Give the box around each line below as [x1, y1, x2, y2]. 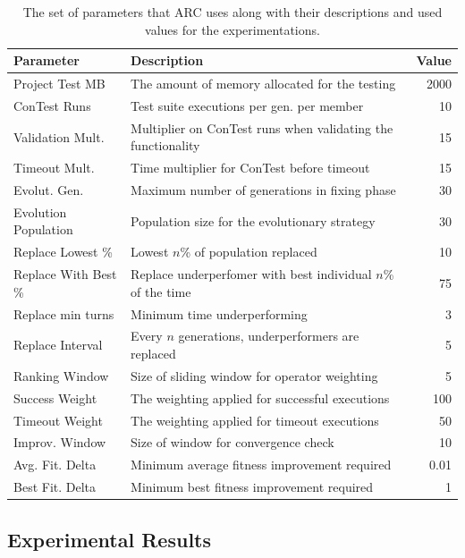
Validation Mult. [13, 127, 105, 146]
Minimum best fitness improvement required [131, 478, 374, 496]
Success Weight [13, 388, 97, 407]
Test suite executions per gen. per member [131, 96, 364, 114]
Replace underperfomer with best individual [131, 265, 372, 283]
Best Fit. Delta [13, 478, 97, 496]
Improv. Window [13, 433, 106, 452]
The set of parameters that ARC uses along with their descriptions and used [22, 3, 443, 21]
